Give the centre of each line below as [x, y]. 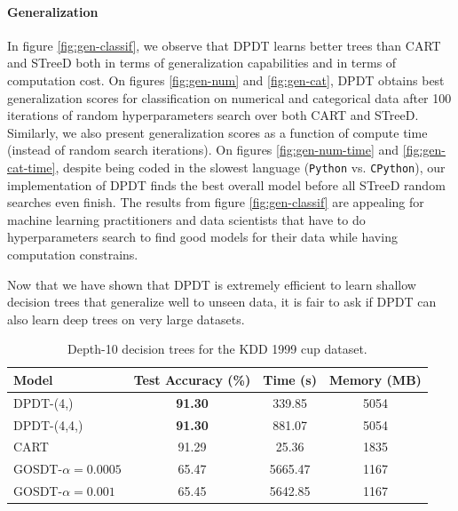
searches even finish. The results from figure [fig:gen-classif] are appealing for [216, 202]
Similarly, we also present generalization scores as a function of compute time [217, 132]
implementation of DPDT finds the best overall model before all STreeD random [226, 184]
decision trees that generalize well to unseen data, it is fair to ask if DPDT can [222, 302]
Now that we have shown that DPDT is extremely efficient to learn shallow [212, 284]
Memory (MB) [375, 379]
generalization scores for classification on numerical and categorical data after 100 [229, 97]
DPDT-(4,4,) [48, 424]
